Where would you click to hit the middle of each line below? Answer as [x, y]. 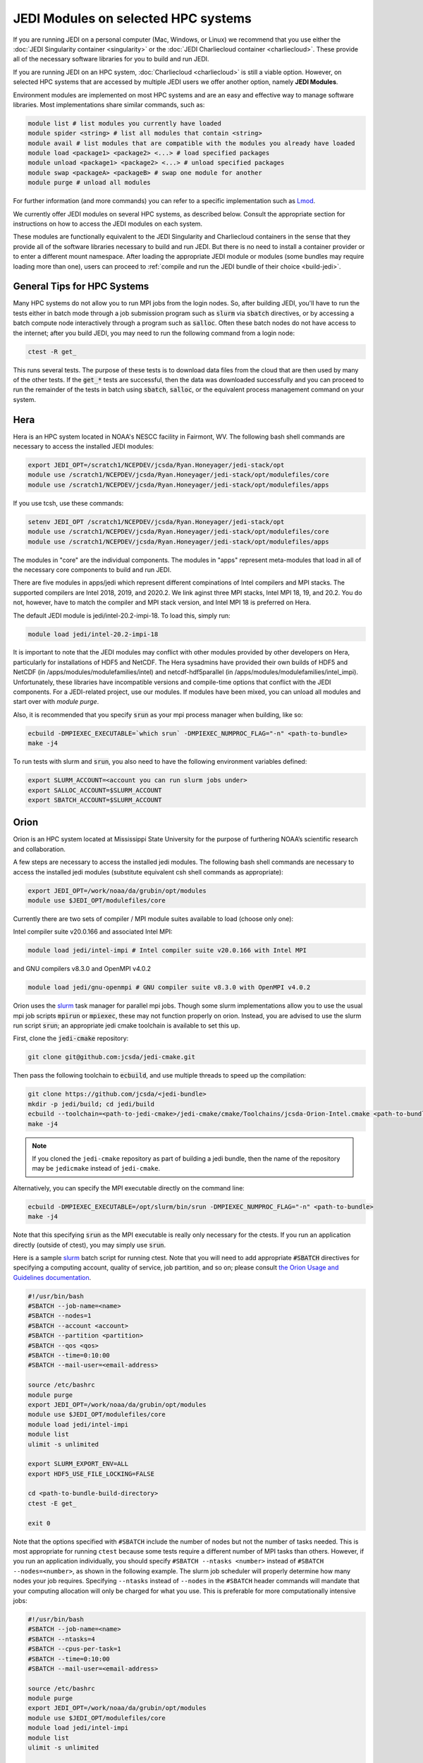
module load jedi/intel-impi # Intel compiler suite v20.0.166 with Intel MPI [167, 951]
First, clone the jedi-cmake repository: [71, 1038]
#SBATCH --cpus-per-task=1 [74, 1649]
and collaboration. [39, 849]
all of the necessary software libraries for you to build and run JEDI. [111, 59]
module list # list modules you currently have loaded [124, 123]
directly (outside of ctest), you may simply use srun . [90, 1245]
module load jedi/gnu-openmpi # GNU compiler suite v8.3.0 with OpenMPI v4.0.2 [169, 988]
